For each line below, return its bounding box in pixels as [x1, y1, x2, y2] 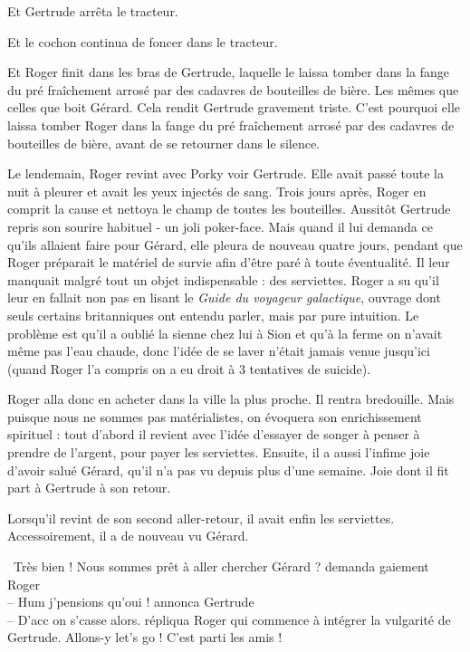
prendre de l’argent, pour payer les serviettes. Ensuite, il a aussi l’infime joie [7, 443, 430, 462]
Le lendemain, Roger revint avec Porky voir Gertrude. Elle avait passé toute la [7, 164, 444, 183]
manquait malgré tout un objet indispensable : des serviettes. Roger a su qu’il [7, 270, 439, 289]
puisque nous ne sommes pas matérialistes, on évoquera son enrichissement [7, 407, 422, 426]
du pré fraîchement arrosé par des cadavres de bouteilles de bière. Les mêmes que [7, 80, 459, 99]
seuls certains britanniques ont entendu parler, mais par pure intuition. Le [7, 305, 419, 324]
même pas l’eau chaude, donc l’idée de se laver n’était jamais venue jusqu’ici [7, 341, 430, 360]
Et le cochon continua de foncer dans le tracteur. [7, 32, 278, 51]
